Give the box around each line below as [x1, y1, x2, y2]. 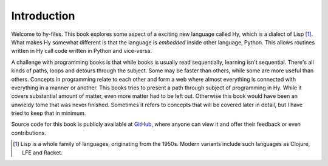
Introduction [11, 9, 75, 22]
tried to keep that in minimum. [11, 109, 86, 117]
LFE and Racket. [22, 149, 63, 156]
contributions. [11, 129, 46, 136]
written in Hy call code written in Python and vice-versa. [11, 47, 152, 55]
